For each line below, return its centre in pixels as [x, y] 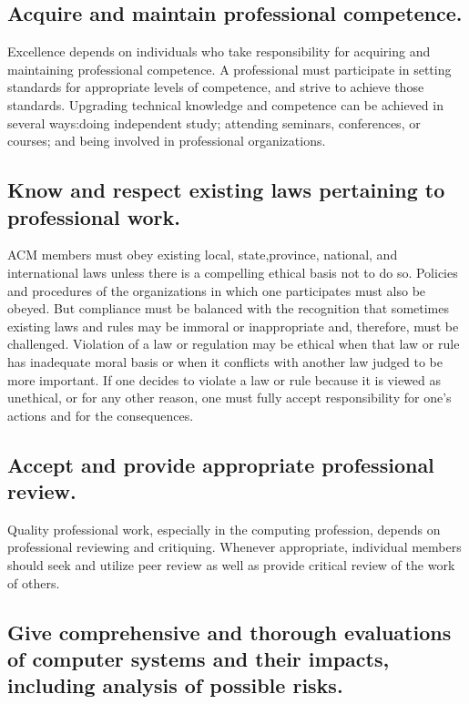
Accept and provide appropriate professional [221, 464]
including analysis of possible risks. [175, 685]
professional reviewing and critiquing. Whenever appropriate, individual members [234, 547]
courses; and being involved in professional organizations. [167, 141]
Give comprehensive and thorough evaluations [229, 632]
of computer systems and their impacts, [199, 659]
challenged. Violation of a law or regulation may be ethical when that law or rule [234, 344]
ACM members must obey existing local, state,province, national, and [203, 255]
